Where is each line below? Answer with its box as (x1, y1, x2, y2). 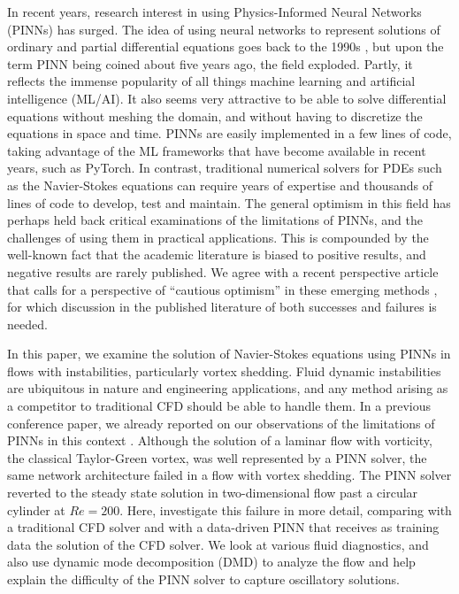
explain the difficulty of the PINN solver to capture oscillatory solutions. (7, 570, 400, 588)
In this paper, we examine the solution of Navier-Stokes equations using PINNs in (7, 344, 451, 363)
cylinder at (7, 500, 65, 519)
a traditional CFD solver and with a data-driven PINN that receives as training (7, 518, 440, 536)
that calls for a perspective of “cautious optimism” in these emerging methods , (7, 280, 438, 298)
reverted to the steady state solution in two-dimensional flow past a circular (7, 483, 418, 502)
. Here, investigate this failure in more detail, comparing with (119, 500, 452, 519)
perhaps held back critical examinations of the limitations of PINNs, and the (7, 211, 423, 229)
